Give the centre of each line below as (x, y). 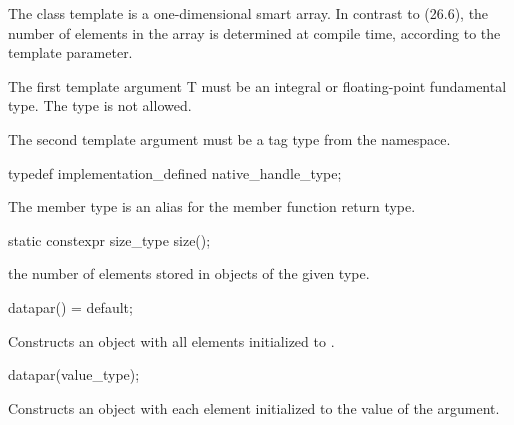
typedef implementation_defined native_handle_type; (175, 172)
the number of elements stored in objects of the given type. (189, 273)
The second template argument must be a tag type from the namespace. (229, 138)
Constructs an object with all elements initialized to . (171, 340)
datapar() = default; (70, 306)
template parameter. (70, 52)
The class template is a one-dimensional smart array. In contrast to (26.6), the (248, 13)
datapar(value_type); (74, 374)
